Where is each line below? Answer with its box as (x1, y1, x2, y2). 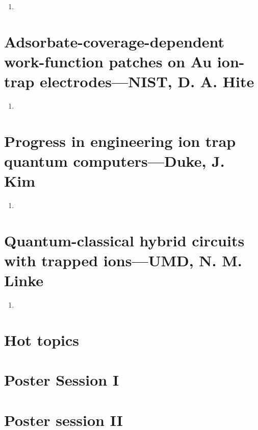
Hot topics (4, 330, 80, 350)
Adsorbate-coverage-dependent (4, 31, 225, 52)
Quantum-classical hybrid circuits (4, 230, 245, 250)
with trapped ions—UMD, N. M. (4, 250, 242, 271)
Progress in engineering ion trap (4, 130, 236, 151)
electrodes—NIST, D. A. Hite (40, 71, 254, 92)
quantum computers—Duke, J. (4, 150, 225, 171)
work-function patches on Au (4, 50, 212, 71)
